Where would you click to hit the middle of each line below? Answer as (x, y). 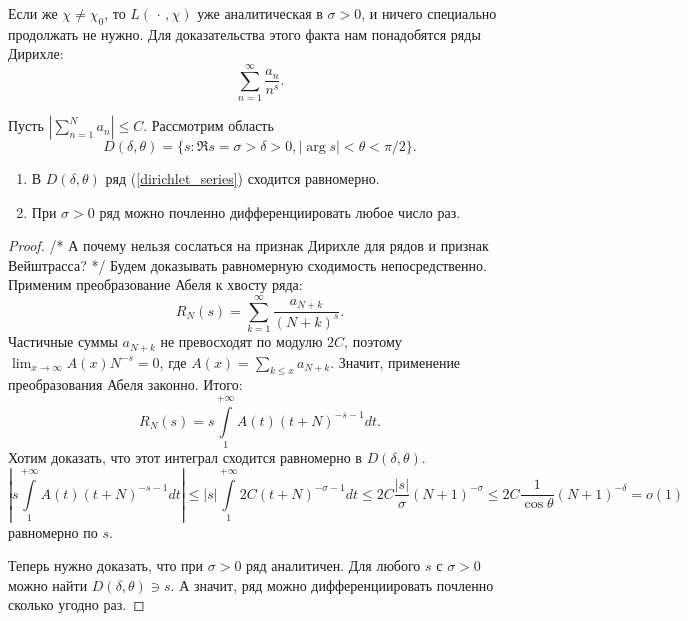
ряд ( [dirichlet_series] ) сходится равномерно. (242, 178)
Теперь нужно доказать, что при (106, 565)
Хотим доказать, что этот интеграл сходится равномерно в (185, 457)
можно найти (48, 584)
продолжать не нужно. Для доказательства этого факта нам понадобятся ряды (244, 33)
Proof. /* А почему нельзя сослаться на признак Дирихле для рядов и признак (248, 245)
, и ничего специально (429, 13)
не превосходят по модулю (241, 341)
